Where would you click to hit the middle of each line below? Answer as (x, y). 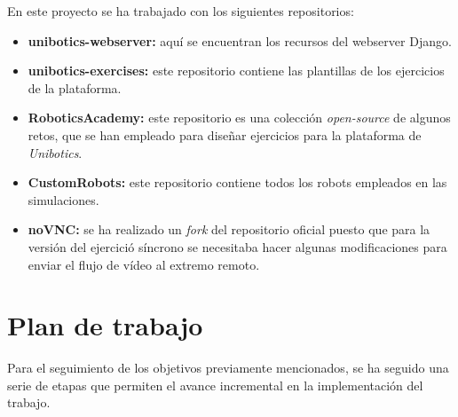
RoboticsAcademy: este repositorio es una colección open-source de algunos (239, 118)
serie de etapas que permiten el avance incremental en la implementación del (215, 385)
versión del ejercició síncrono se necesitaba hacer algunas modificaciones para (237, 246)
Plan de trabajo (105, 325)
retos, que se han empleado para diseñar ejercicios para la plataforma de (225, 134)
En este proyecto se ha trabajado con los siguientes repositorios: (181, 11)
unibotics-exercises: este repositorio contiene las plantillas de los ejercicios (236, 71)
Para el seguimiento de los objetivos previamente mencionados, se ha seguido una (228, 368)
